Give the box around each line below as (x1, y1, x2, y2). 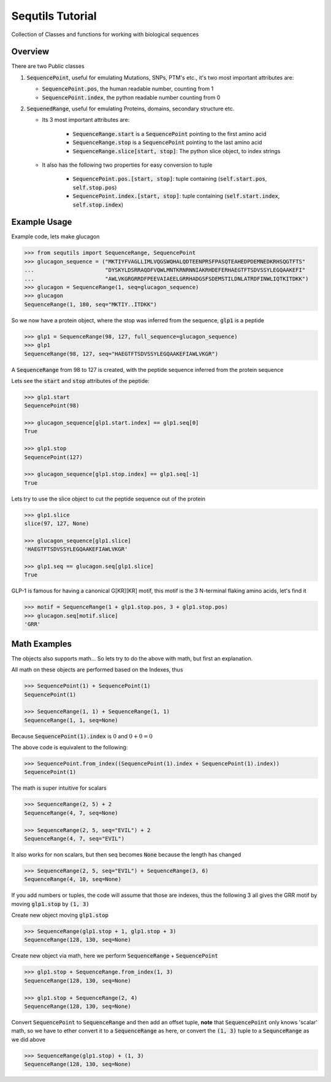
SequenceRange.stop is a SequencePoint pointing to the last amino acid (72, 138, 262, 146)
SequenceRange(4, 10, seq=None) (24, 876, 122, 883)
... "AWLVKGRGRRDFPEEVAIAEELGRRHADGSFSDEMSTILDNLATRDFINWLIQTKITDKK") (24, 275, 309, 282)
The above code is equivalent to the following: (11, 744, 128, 751)
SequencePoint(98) (24, 402, 80, 409)
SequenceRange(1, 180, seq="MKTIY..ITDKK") (24, 301, 158, 308)
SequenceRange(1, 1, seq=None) (24, 717, 119, 724)
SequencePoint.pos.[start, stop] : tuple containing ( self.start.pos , (72, 175, 267, 183)
